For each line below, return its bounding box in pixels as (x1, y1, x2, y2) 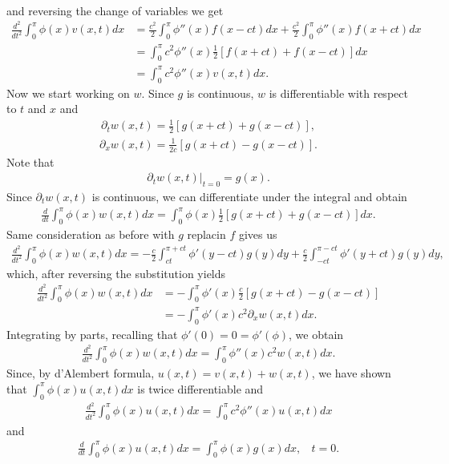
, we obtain (289, 325, 344, 342)
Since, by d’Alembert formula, (6, 365, 155, 381)
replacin (187, 225, 226, 242)
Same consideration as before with (6, 225, 175, 242)
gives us (238, 225, 277, 242)
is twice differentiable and (137, 380, 264, 397)
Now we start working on (6, 84, 130, 101)
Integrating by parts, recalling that (6, 325, 178, 342)
